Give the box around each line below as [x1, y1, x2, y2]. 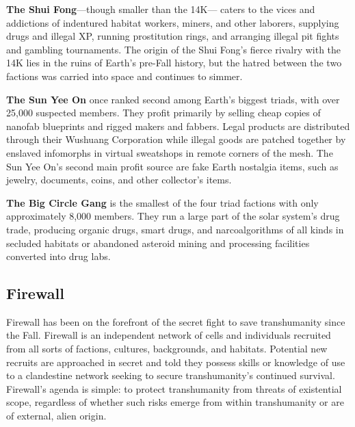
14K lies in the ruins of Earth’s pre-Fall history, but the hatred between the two [6, 55, 342, 70]
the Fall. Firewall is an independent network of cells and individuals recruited [6, 328, 331, 342]
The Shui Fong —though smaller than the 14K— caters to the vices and [6, 2, 315, 16]
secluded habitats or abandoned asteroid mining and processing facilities [6, 235, 310, 250]
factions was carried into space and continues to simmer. [6, 68, 243, 83]
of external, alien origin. [6, 409, 107, 423]
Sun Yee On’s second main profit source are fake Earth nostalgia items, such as [6, 159, 339, 173]
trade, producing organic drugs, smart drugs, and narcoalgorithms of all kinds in [6, 222, 344, 236]
